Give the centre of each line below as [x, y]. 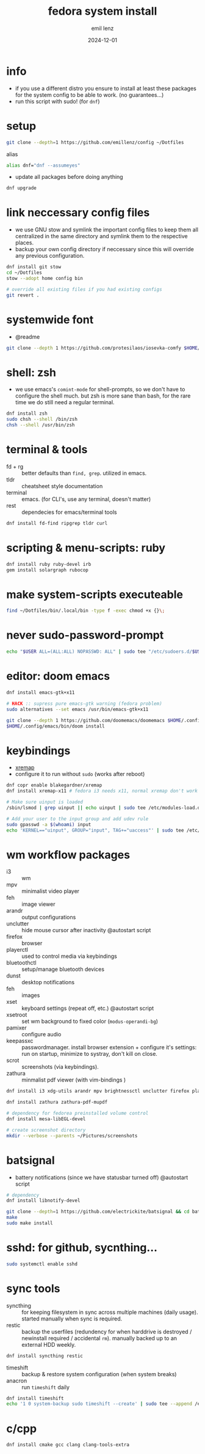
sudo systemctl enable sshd [42, 1264]
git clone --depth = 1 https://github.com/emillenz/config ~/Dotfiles [95, 142]
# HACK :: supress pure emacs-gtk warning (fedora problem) [85, 703]
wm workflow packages [68, 855]
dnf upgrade [21, 188]
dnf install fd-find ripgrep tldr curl [57, 523]
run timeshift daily [46, 1387]
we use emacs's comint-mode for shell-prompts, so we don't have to [100, 390]
